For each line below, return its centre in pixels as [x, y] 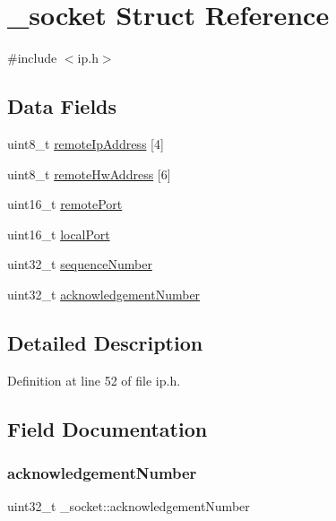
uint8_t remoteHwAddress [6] [89, 174]
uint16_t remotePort [65, 204]
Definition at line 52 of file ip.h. [94, 380]
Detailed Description [105, 342]
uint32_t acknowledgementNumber [104, 294]
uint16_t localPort [59, 234]
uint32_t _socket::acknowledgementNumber [129, 506]
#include [32, 58]
